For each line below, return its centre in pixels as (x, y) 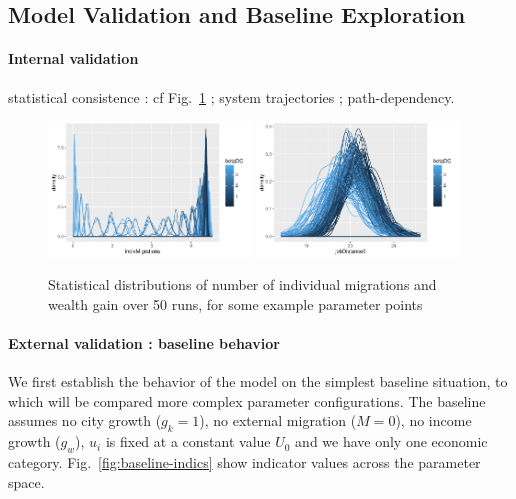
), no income (433, 420)
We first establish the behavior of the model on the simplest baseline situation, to (258, 381)
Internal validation (73, 58)
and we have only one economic (391, 441)
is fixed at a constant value (188, 441)
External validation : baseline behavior (144, 343)
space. (26, 481)
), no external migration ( (278, 420)
